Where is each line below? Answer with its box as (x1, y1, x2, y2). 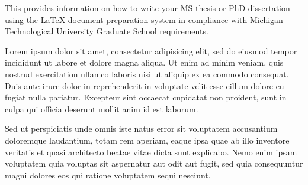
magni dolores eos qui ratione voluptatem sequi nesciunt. (5, 168, 211, 181)
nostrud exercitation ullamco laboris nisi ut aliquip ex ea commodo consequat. (5, 67, 289, 80)
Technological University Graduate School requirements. (5, 25, 208, 37)
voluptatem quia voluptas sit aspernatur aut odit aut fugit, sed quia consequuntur (5, 157, 303, 170)
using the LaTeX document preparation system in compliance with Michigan (5, 13, 283, 25)
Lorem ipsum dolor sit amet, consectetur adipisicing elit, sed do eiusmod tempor (5, 44, 297, 57)
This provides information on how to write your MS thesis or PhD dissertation (5, 2, 290, 14)
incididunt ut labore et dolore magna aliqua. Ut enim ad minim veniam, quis (5, 56, 284, 69)
